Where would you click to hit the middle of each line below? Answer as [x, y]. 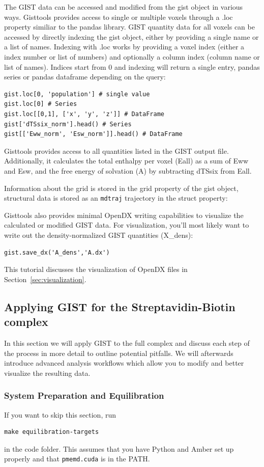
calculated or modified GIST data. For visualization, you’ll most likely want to [127, 225]
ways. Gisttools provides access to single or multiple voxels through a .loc [119, 17]
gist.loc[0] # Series [41, 104]
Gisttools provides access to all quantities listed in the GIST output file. [116, 150]
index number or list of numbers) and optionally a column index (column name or [132, 56]
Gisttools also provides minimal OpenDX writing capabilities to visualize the [124, 215]
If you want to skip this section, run [60, 414]
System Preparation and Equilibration [84, 395]
